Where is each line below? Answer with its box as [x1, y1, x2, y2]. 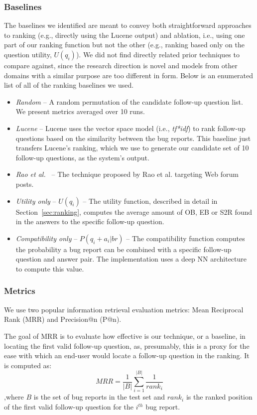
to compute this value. [15, 263, 84, 274]
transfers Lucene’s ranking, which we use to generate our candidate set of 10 [15, 142, 249, 153]
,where [4, 392, 24, 402]
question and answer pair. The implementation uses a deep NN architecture [15, 254, 247, 264]
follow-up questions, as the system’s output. [15, 152, 149, 162]
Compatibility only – [15, 233, 78, 243]
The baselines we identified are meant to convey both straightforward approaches [4, 20, 252, 30]
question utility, [4, 49, 52, 59]
